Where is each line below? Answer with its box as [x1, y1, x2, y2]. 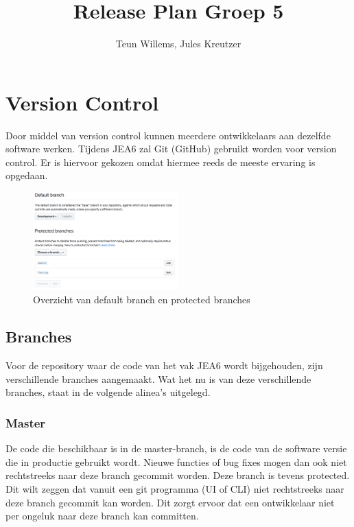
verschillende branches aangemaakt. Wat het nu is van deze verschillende [5, 371, 311, 386]
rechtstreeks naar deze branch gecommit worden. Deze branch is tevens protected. [5, 468, 350, 482]
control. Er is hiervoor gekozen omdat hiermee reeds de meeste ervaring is [5, 154, 316, 169]
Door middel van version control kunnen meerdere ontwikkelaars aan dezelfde [5, 128, 331, 142]
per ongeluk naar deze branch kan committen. [5, 508, 199, 523]
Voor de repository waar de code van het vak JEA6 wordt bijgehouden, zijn [5, 358, 323, 373]
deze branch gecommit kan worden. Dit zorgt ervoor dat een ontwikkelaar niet [5, 495, 335, 509]
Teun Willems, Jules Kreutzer [115, 36, 241, 51]
